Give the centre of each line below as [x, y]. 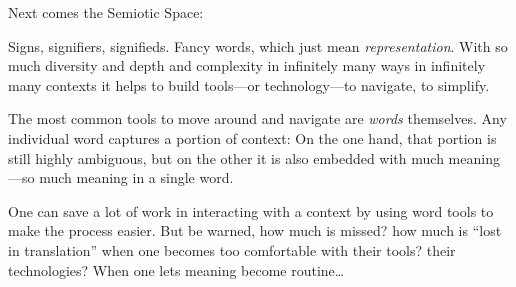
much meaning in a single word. [136, 177]
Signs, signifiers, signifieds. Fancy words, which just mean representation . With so [258, 45]
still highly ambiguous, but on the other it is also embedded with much [226, 157]
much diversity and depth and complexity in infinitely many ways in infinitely [247, 65]
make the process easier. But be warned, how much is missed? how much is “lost [255, 230]
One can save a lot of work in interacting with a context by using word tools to [251, 210]
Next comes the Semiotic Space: [106, 12]
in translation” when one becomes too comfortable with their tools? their [232, 249]
